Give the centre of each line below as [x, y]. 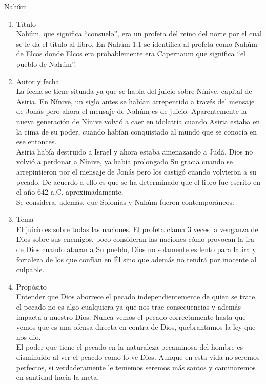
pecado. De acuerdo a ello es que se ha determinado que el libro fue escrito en [138, 181]
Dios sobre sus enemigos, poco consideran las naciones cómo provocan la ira [135, 239]
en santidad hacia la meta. [58, 377]
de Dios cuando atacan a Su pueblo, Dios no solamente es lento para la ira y [136, 249]
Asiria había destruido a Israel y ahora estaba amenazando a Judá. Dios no [135, 151]
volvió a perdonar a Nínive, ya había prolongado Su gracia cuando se [125, 161]
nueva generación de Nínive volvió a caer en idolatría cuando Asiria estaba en [138, 121]
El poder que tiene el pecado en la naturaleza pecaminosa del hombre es [130, 347]
